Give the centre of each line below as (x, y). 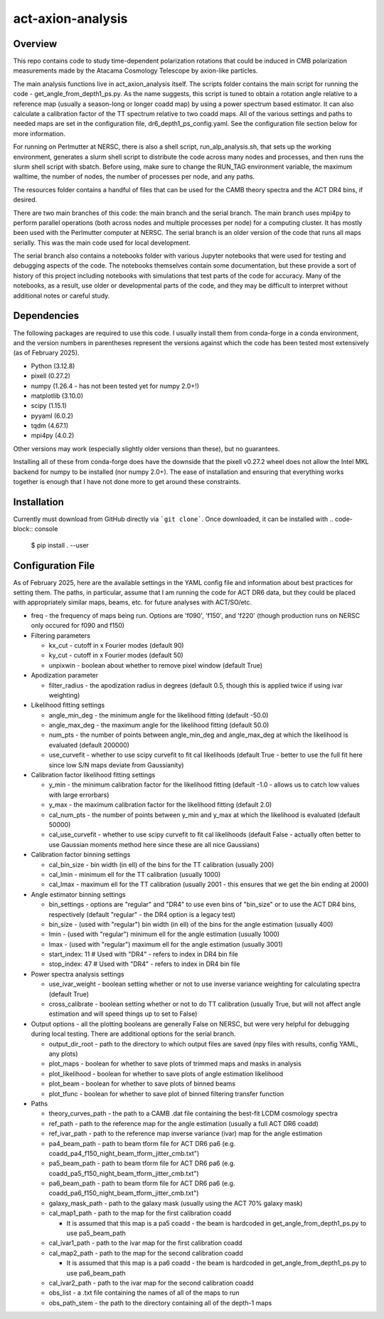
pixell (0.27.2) (51, 376)
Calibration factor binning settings (81, 855)
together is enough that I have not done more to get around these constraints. (127, 482)
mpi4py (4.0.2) (53, 436)
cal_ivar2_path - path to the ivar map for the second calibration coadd (151, 1283)
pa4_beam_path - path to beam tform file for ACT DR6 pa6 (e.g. (142, 1143)
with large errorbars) (79, 794)
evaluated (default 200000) (89, 745)
